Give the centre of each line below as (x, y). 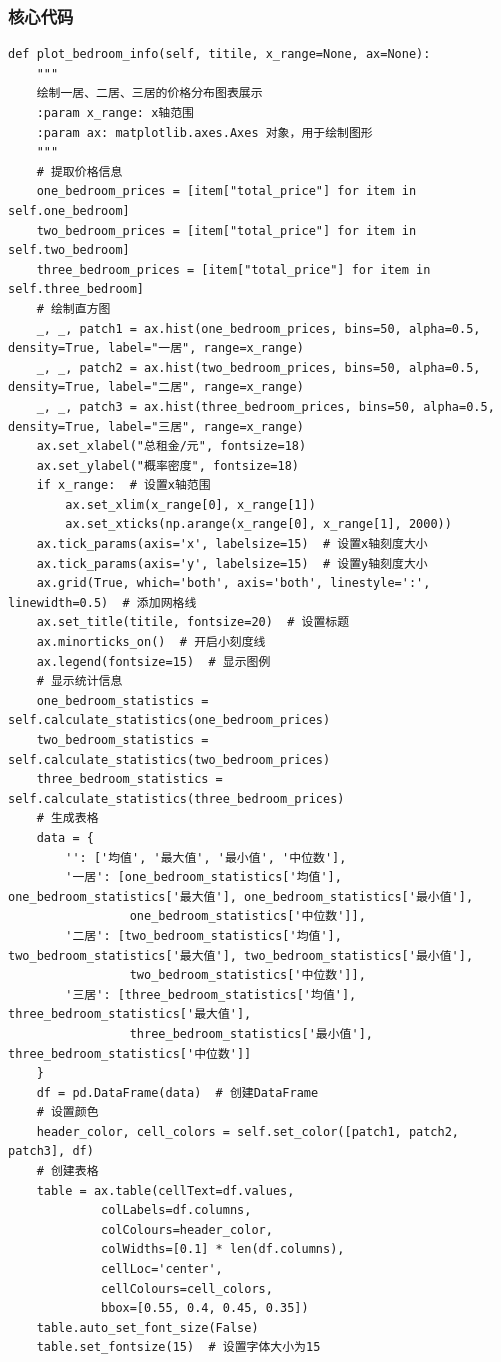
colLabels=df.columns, (176, 1210)
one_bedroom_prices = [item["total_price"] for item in (226, 191)
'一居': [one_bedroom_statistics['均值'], (203, 877)
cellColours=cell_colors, (187, 1288)
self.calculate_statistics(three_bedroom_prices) (176, 798)
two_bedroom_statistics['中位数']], (247, 975)
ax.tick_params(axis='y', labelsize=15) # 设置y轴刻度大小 (232, 563)
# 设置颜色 (67, 1112)
